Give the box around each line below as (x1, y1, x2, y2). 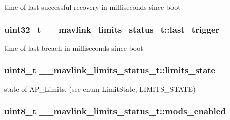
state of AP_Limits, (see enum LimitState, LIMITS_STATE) (4, 83, 196, 94)
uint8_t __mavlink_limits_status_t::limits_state (4, 64, 216, 76)
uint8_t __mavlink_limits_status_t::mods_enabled (4, 105, 226, 117)
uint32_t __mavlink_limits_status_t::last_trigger (4, 23, 220, 35)
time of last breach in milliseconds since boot (4, 42, 143, 53)
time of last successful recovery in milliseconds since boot (4, 2, 181, 12)
